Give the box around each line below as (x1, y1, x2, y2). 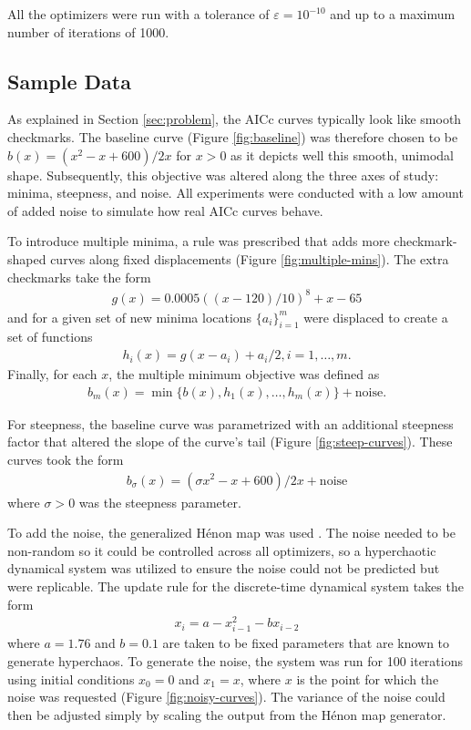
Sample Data (7, 67, 131, 95)
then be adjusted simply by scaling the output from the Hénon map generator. (7, 704, 446, 724)
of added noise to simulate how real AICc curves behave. (7, 200, 323, 220)
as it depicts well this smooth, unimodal (230, 145, 454, 164)
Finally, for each (7, 365, 97, 384)
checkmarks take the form (7, 267, 151, 286)
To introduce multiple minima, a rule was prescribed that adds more (7, 231, 390, 251)
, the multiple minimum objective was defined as (108, 365, 380, 384)
